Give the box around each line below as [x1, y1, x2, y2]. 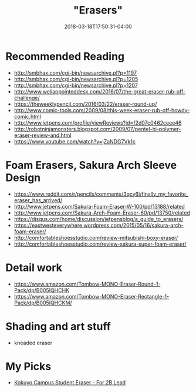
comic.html [13, 113, 42, 120]
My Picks [5, 360, 51, 373]
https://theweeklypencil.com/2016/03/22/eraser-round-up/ [13, 100, 157, 108]
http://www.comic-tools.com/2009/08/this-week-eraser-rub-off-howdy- [13, 106, 190, 113]
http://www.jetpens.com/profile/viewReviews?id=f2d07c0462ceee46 [13, 119, 182, 126]
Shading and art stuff [5, 320, 111, 333]
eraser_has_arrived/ [13, 196, 63, 203]
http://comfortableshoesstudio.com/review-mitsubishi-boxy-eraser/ [13, 234, 178, 241]
